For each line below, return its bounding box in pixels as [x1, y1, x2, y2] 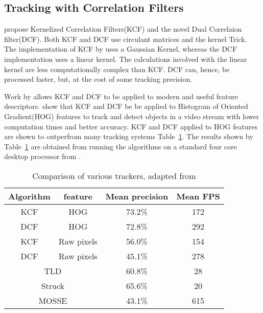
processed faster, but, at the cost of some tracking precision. [4, 74, 193, 84]
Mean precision [105, 190, 169, 202]
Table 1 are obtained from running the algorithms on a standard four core [4, 141, 237, 151]
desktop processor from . [4, 151, 81, 162]
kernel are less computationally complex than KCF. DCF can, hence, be [4, 63, 230, 74]
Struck [41, 279, 65, 292]
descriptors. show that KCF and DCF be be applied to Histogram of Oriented [4, 101, 248, 111]
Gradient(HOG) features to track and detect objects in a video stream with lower [4, 110, 259, 121]
